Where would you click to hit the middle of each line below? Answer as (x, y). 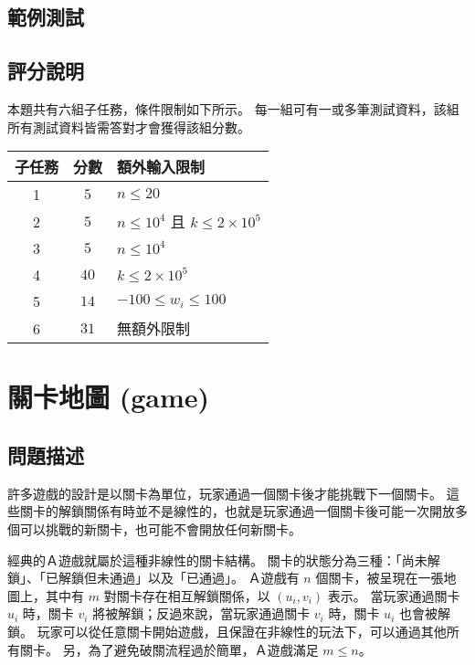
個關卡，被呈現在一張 (380, 578)
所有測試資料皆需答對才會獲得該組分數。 (129, 127)
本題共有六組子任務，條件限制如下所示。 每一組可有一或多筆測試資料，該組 (233, 108)
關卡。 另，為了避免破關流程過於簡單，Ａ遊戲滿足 (169, 649)
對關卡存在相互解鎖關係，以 (187, 595)
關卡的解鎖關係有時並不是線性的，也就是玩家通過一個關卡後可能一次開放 (237, 511)
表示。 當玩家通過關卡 (394, 595)
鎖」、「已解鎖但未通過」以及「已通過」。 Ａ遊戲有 (153, 578)
